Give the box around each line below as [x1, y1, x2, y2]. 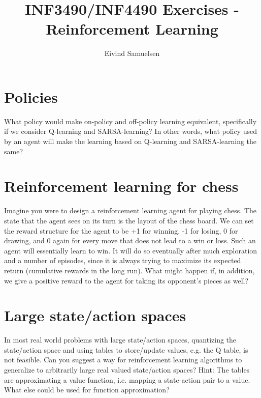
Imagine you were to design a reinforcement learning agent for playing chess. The [4, 205, 256, 216]
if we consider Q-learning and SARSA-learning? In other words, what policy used [4, 126, 257, 136]
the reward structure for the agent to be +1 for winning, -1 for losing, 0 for [4, 225, 238, 236]
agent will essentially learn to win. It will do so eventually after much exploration [4, 245, 257, 255]
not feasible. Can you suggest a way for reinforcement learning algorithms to [4, 354, 242, 365]
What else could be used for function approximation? [4, 384, 170, 395]
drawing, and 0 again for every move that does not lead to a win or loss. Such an [4, 235, 256, 246]
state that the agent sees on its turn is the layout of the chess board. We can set [4, 215, 254, 225]
